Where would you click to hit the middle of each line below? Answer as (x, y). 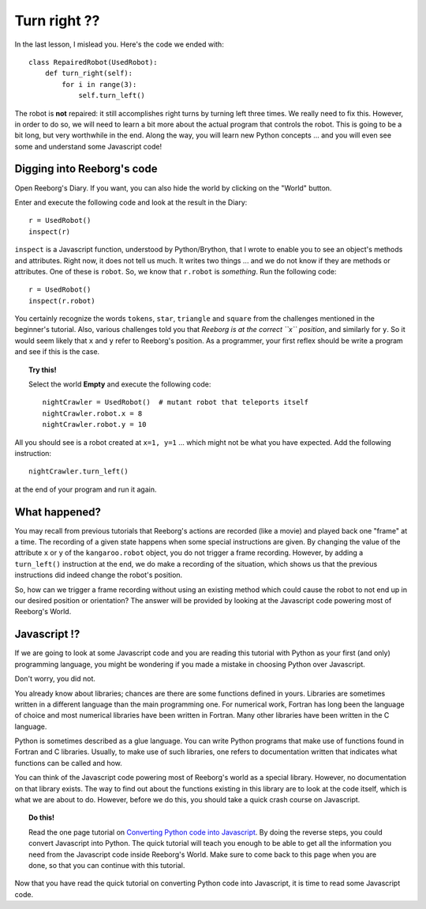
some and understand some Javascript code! (88, 146)
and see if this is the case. (57, 352)
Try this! (43, 370)
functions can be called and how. (68, 763)
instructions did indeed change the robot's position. (99, 575)
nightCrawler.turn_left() (79, 471)
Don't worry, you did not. (55, 679)
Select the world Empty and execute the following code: (120, 384)
